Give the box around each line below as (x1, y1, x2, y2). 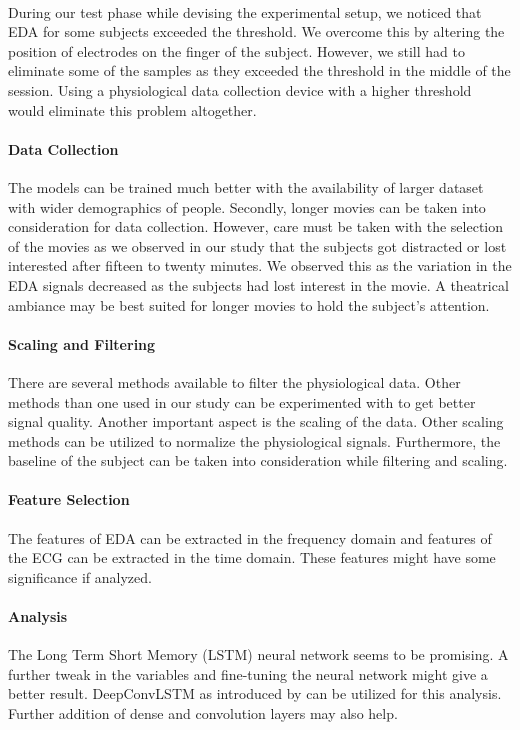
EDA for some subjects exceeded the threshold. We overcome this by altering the (8, 21, 505, 42)
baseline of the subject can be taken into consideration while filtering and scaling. (8, 450, 508, 471)
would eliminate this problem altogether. (8, 99, 257, 120)
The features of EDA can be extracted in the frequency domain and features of (8, 527, 492, 548)
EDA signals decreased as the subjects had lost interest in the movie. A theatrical (8, 274, 509, 295)
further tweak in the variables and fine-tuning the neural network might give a (8, 663, 488, 684)
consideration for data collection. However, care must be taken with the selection (8, 216, 504, 237)
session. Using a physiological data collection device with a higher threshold (8, 79, 472, 100)
